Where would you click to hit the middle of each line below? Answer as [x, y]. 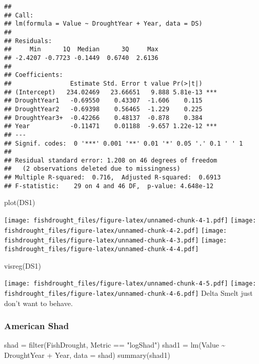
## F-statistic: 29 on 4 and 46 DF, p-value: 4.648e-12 [109, 186]
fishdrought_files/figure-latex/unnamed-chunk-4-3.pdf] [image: [116, 241]
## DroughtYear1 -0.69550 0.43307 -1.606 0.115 [103, 101]
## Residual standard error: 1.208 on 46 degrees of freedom [111, 160]
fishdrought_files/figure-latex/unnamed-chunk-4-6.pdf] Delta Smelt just [128, 292]
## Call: [19, 15]
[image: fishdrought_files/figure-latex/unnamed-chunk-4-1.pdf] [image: [130, 221]
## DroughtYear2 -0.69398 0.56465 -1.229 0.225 [103, 109]
